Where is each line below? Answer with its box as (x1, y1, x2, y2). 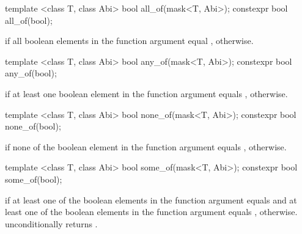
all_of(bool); (5, 13, 53, 26)
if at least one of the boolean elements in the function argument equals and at (5, 193, 297, 206)
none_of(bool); (5, 120, 61, 133)
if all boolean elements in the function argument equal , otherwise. (5, 34, 254, 47)
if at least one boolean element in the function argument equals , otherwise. (5, 87, 288, 100)
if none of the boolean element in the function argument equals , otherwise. (5, 140, 287, 153)
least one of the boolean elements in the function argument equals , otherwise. (5, 205, 298, 218)
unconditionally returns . (5, 217, 98, 230)
